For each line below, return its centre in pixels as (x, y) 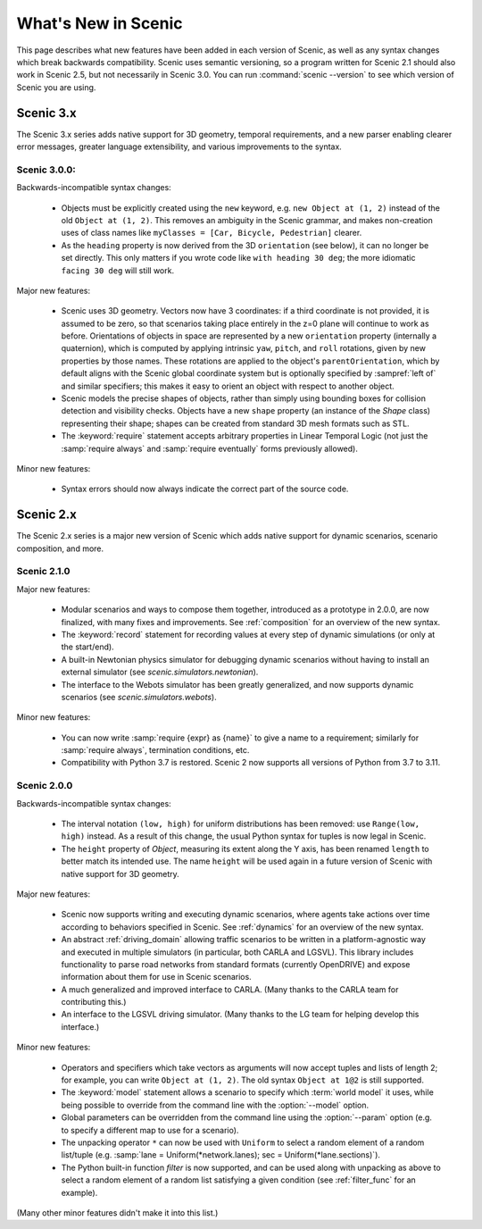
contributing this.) (94, 1002)
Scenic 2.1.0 (43, 572)
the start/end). (88, 647)
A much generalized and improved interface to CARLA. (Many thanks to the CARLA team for (230, 989)
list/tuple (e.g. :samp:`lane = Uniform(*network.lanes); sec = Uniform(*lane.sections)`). (221, 1155)
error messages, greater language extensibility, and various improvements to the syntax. (179, 146)
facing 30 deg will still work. (117, 270)
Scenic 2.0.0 (45, 786)
